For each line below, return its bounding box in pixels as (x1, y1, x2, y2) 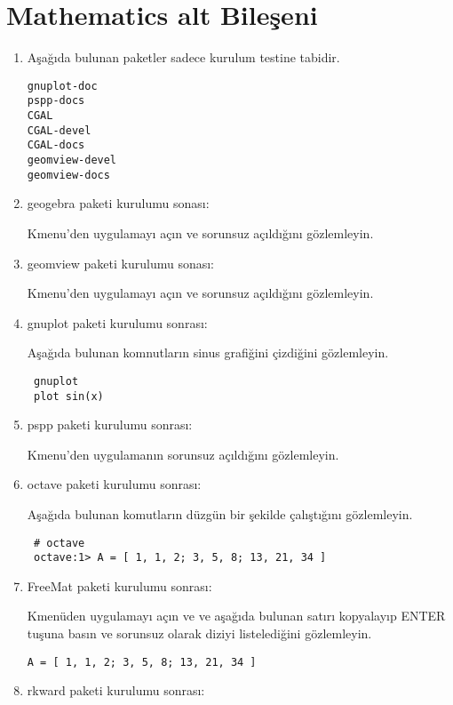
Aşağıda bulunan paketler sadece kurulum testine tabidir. (27, 48, 340, 67)
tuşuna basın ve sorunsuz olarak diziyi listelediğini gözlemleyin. (27, 624, 372, 643)
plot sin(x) (33, 389, 104, 403)
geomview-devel (27, 154, 117, 166)
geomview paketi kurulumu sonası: (27, 253, 214, 272)
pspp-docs (27, 94, 85, 108)
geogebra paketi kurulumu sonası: (27, 194, 210, 212)
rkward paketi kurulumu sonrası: (27, 681, 205, 700)
